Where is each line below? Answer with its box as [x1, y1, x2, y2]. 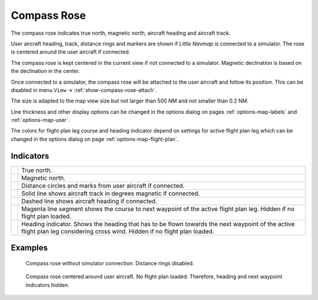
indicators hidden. [25, 281, 70, 288]
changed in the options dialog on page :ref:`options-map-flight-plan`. [11, 136, 179, 143]
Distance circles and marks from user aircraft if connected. [21, 182, 185, 190]
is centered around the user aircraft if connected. [11, 48, 131, 55]
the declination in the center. [11, 68, 81, 75]
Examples [11, 243, 48, 253]
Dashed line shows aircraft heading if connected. [21, 197, 158, 205]
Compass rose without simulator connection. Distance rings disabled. [25, 259, 194, 266]
